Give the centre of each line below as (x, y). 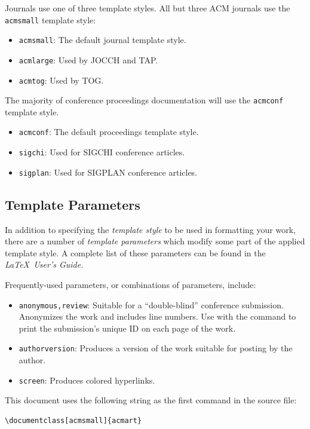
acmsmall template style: (50, 19)
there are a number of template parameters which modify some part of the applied (155, 241)
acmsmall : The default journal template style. (102, 40)
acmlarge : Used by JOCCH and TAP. (88, 59)
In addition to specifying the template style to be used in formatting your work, (150, 229)
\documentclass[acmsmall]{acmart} (73, 420)
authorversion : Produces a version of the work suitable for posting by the (156, 348)
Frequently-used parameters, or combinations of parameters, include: (131, 285)
